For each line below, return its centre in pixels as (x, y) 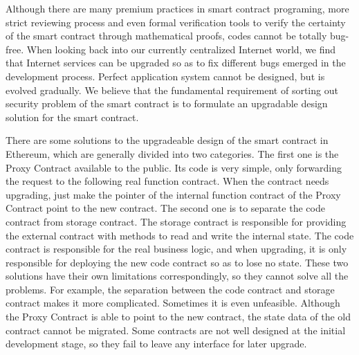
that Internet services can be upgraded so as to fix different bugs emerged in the (176, 63)
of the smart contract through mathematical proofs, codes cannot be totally (166, 36)
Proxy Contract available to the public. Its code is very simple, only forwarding (174, 167)
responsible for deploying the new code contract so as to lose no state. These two (177, 262)
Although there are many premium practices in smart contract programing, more (177, 8)
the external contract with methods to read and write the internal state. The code (180, 235)
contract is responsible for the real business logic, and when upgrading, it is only (176, 249)
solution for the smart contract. (72, 117)
